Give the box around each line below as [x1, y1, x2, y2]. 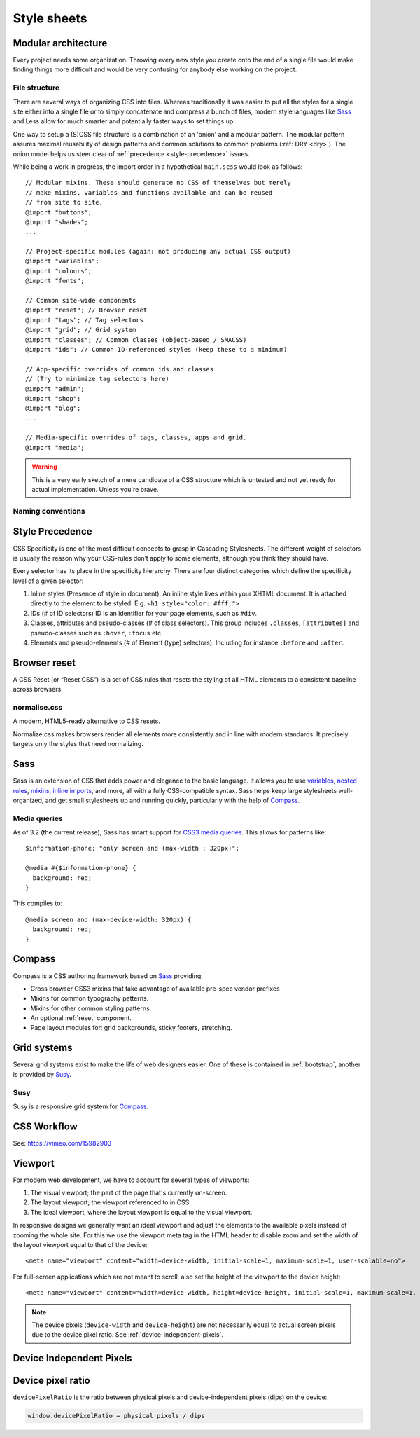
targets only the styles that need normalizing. [13, 740, 143, 748]
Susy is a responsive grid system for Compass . [13, 1102, 149, 1111]
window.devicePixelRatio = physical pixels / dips [27, 1412, 206, 1420]
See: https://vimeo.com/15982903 [13, 1139, 112, 1147]
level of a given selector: [13, 577, 84, 585]
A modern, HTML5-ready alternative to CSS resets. [13, 717, 160, 725]
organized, [13, 796, 44, 804]
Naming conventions [13, 506, 85, 516]
